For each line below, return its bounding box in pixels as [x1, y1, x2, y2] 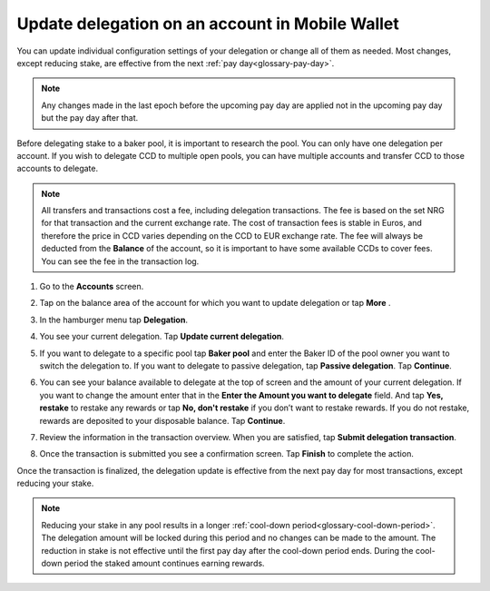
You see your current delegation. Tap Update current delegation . [39, 331, 285, 342]
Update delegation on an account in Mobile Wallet [16, 14, 399, 34]
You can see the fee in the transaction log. [41, 255, 200, 267]
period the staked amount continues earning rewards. [64, 558, 265, 569]
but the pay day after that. [41, 113, 139, 123]
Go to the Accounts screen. [39, 281, 144, 292]
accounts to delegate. [16, 163, 99, 174]
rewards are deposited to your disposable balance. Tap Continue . [39, 415, 286, 426]
